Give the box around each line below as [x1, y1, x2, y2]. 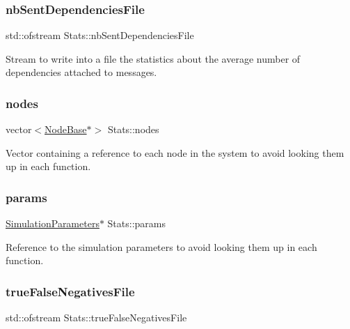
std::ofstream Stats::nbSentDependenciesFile [6, 28, 194, 43]
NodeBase [45, 122, 87, 137]
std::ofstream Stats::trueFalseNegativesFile [6, 310, 187, 325]
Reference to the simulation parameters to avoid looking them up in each [6, 239, 317, 254]
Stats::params [107, 216, 166, 231]
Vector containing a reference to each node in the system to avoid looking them [6, 145, 344, 160]
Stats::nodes [107, 122, 159, 137]
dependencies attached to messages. [6, 65, 157, 79]
